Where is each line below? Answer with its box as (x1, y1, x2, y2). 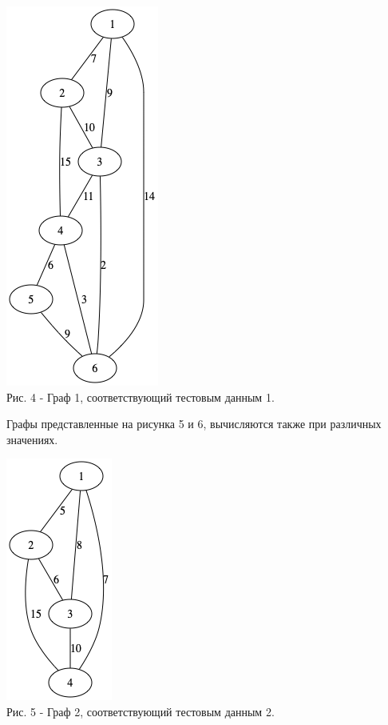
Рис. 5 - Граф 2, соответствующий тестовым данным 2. (6, 703, 275, 719)
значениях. (6, 431, 58, 447)
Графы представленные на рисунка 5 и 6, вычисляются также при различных (6, 415, 382, 432)
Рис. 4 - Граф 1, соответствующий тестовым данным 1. (6, 388, 275, 405)
